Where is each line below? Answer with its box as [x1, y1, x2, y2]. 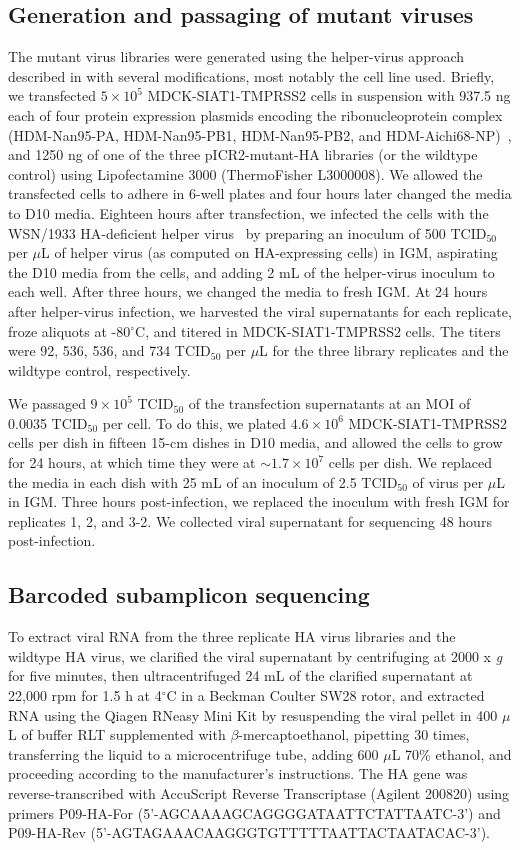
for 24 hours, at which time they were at [8, 452, 256, 473]
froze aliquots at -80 [8, 320, 131, 341]
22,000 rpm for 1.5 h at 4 [8, 685, 162, 706]
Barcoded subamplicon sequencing [8, 579, 370, 610]
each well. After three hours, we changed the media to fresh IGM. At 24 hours [8, 281, 488, 302]
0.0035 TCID [8, 412, 88, 433]
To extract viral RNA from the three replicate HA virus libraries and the [8, 626, 456, 647]
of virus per [412, 471, 484, 492]
